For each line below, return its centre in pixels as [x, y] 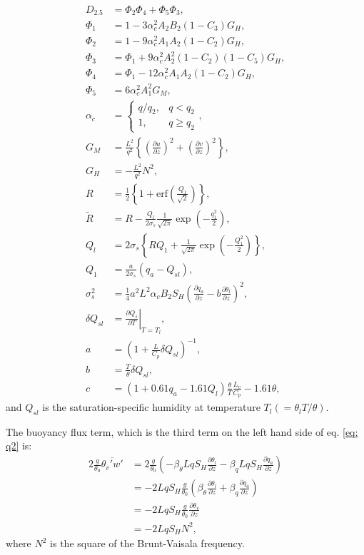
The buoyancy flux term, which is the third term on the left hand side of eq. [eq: [182, 431]
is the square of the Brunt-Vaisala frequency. [147, 543]
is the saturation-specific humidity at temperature [151, 407]
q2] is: [19, 445]
